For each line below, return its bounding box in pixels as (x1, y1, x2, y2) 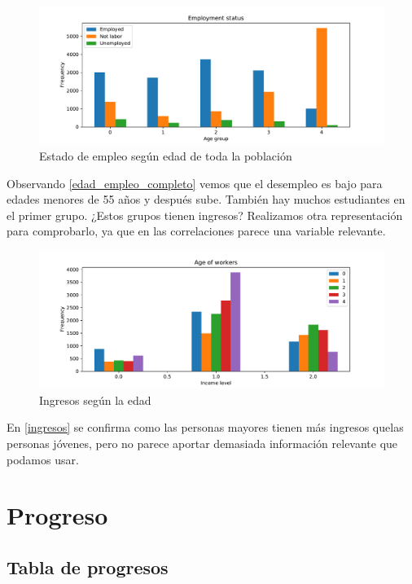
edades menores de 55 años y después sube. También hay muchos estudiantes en (7, 191, 405, 208)
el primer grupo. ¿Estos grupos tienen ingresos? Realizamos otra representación (7, 206, 403, 223)
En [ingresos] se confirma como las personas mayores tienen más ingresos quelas (7, 419, 404, 436)
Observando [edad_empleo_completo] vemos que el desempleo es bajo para (7, 174, 383, 191)
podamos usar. (7, 450, 79, 468)
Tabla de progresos (7, 554, 169, 579)
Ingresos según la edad (39, 391, 151, 408)
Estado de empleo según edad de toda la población (39, 147, 292, 164)
